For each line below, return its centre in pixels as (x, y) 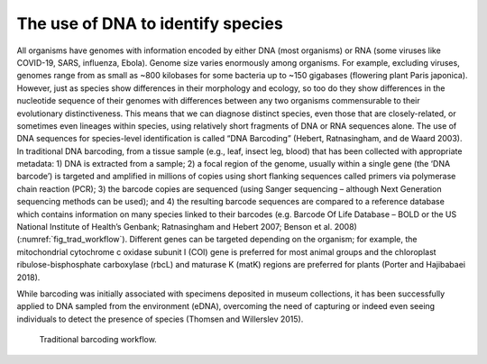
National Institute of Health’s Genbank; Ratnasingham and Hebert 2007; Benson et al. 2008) (187, 227)
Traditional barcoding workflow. (98, 340)
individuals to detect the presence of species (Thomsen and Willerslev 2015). (160, 319)
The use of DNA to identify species (150, 23)
